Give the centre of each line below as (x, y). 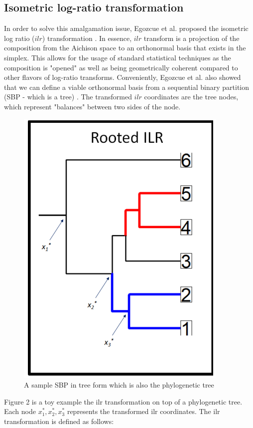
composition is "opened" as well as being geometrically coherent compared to (121, 67)
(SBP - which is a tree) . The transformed (68, 97)
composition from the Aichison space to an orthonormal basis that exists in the (125, 48)
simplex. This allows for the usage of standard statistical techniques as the (118, 57)
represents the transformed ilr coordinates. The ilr (143, 411)
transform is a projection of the (191, 38)
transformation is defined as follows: (59, 421)
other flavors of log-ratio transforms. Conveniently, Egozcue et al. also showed (123, 77)
